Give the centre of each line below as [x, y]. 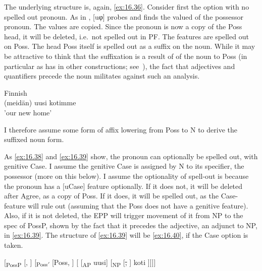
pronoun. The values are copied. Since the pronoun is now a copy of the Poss [123, 26]
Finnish [16, 92]
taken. [14, 245]
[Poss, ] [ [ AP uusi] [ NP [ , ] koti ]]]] [104, 262]
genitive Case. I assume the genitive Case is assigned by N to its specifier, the [124, 166]
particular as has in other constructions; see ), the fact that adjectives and [120, 66]
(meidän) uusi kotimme [40, 103]
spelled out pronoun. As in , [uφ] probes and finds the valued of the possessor [124, 16]
